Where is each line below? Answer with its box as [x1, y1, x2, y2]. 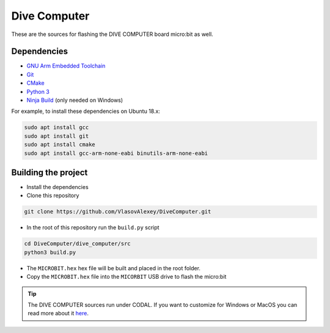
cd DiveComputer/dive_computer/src [24, 240, 131, 247]
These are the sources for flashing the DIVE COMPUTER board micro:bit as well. [11, 30, 213, 38]
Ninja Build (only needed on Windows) [26, 96, 123, 104]
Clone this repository [26, 192, 79, 199]
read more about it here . [28, 310, 89, 317]
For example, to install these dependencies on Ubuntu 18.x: [11, 107, 160, 115]
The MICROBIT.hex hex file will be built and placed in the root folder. [26, 264, 201, 271]
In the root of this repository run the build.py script [26, 224, 159, 231]
